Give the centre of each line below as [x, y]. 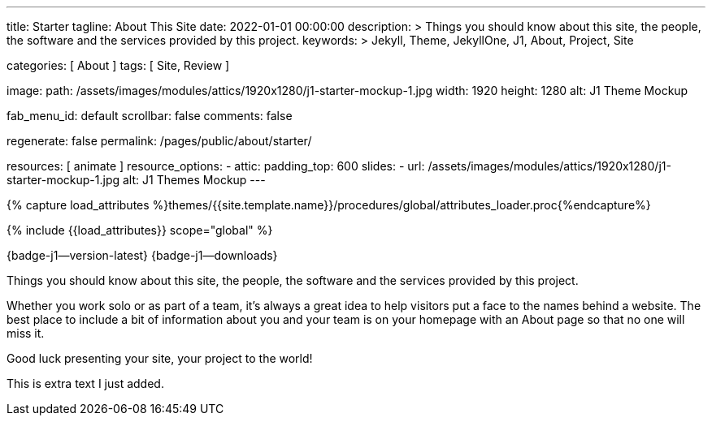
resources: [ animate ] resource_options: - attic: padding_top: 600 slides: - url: [216, 166]
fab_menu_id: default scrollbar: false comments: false [150, 116]
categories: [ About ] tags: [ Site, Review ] [118, 65]
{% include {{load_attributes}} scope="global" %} [140, 230]
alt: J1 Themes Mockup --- [194, 180]
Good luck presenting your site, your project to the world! [160, 358]
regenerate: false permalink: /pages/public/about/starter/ [159, 141]
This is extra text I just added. [85, 383]
